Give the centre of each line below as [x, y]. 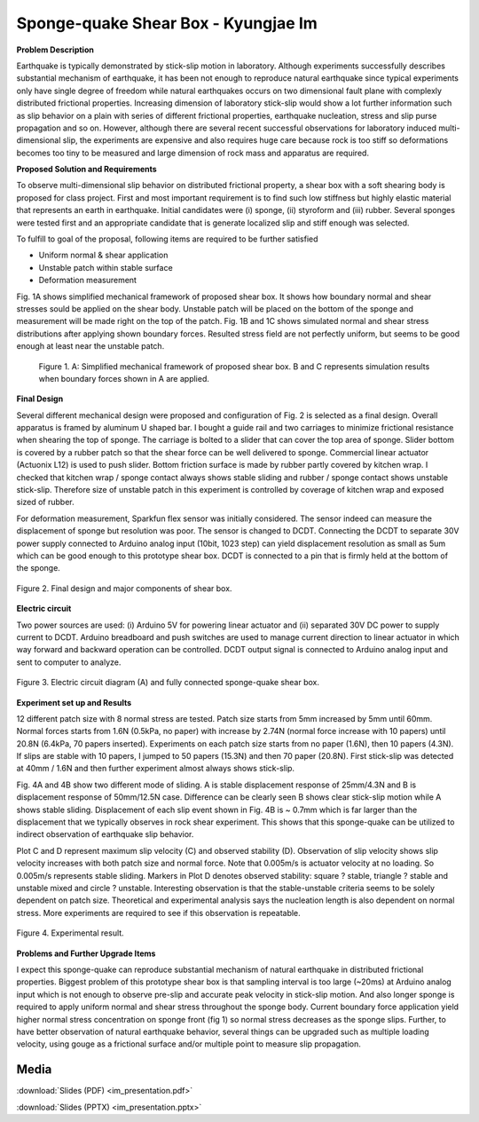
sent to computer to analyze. [69, 662]
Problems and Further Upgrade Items [86, 953]
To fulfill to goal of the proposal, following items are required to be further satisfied [167, 239]
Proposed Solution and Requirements [86, 170]
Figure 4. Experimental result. [70, 933]
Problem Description [55, 50]
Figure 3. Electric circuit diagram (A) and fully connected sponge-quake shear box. [168, 683]
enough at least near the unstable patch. [90, 346]
